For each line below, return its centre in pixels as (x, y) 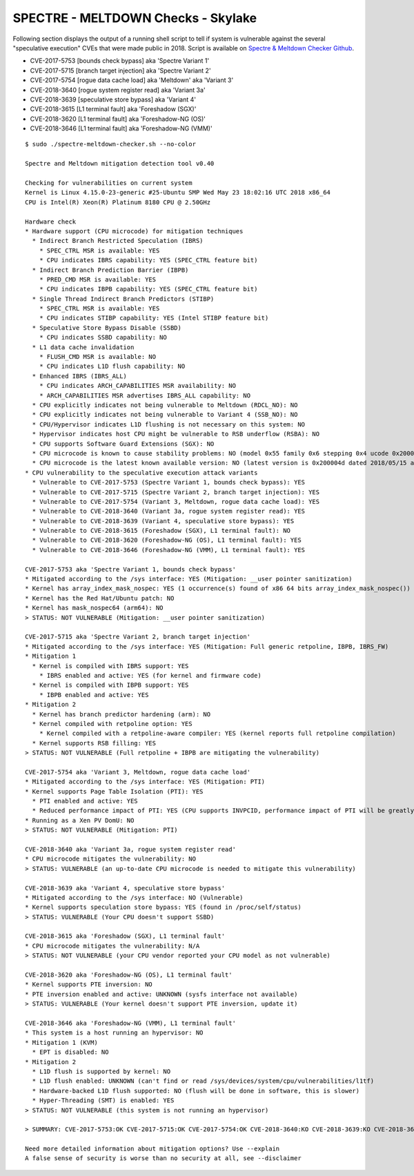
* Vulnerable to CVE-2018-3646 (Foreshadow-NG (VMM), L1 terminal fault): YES (169, 550)
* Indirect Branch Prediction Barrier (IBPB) (110, 270)
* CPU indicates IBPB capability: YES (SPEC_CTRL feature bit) (148, 289)
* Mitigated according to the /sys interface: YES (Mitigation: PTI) (145, 782)
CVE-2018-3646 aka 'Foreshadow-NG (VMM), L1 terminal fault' (130, 1023)
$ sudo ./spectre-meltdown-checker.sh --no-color (111, 144)
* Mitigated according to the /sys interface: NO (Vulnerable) (134, 898)
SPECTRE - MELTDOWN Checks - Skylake (135, 18)
